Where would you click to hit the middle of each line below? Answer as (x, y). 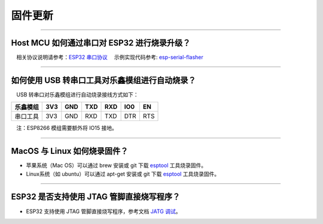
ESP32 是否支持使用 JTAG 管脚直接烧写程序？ (96, 197)
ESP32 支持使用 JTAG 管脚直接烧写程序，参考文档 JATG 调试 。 (103, 211)
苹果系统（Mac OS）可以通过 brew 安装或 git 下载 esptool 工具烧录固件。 (116, 165)
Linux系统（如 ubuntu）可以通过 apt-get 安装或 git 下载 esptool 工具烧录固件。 (123, 174)
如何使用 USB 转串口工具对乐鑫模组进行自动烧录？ (103, 80)
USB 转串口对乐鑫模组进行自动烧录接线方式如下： (77, 94)
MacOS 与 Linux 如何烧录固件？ (70, 151)
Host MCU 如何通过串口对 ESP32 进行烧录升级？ (101, 43)
